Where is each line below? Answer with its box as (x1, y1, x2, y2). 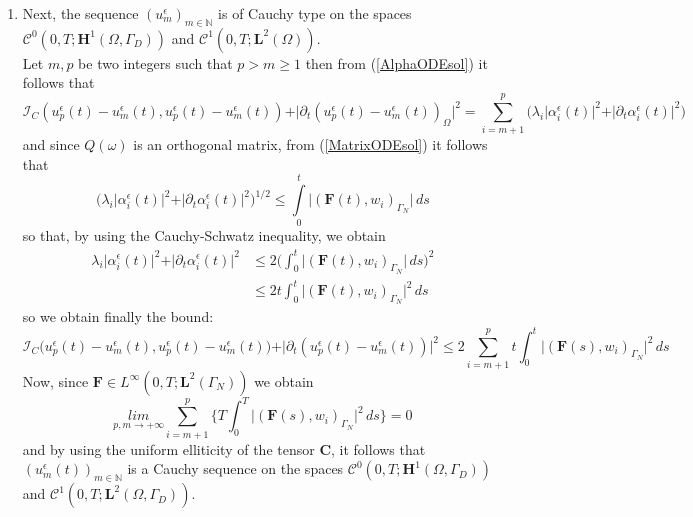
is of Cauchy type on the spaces (218, 3, 412, 23)
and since (22, 134, 80, 155)
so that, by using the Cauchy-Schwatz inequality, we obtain (22, 225, 386, 246)
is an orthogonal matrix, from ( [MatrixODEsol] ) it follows (133, 134, 488, 155)
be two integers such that (78, 52, 233, 73)
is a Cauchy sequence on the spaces (127, 458, 344, 479)
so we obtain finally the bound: (22, 306, 214, 327)
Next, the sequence (22, 3, 139, 23)
